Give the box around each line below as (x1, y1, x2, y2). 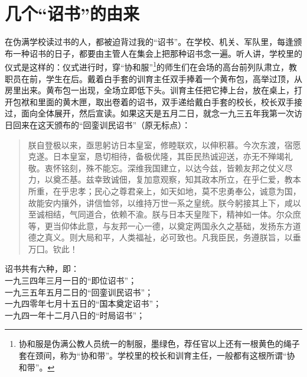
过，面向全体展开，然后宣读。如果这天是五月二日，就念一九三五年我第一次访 (5, 107, 302, 119)
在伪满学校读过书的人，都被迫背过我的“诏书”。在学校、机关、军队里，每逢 (5, 35, 294, 48)
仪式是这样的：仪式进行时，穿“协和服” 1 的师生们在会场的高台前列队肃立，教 (5, 59, 298, 73)
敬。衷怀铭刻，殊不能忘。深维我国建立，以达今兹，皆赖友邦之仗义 (28, 161, 285, 174)
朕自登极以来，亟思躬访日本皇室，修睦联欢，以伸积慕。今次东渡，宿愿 (28, 138, 301, 151)
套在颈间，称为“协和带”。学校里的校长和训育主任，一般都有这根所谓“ (18, 349, 287, 362)
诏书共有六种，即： (5, 262, 79, 275)
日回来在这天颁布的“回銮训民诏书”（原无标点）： (5, 118, 191, 131)
